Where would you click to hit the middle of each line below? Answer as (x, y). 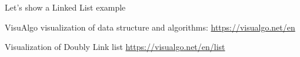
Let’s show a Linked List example (65, 7)
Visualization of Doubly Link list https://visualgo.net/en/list (115, 47)
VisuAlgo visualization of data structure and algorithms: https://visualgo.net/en (150, 27)
